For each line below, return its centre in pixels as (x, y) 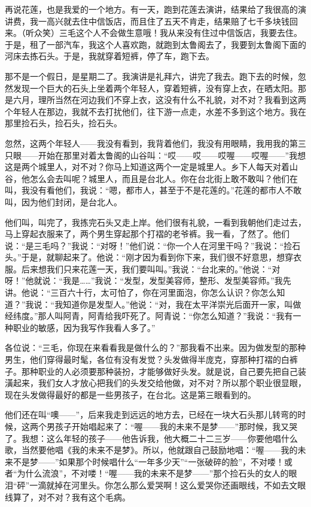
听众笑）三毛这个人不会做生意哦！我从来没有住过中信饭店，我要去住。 (164, 33)
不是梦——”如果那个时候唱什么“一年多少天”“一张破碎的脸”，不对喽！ (149, 461)
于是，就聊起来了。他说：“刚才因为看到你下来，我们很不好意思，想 (153, 257)
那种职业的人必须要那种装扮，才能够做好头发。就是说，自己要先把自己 (159, 371)
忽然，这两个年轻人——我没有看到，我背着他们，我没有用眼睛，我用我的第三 (155, 143)
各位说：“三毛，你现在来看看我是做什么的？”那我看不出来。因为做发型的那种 (155, 347)
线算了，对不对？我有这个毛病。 (68, 497)
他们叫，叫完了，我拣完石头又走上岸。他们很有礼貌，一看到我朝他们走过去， (155, 222)
